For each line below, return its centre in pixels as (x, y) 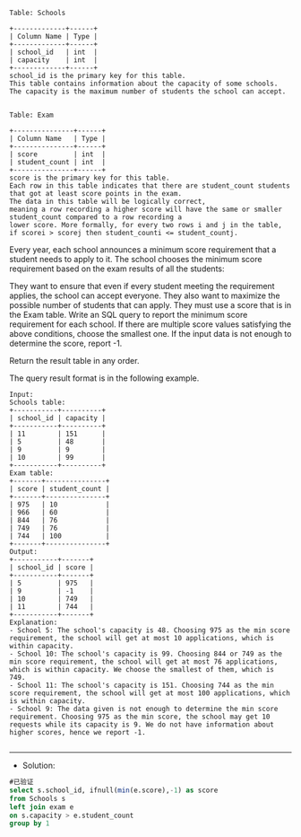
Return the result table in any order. (74, 361)
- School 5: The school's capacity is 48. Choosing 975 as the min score (150, 630)
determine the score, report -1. (66, 343)
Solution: (39, 765)
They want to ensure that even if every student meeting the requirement (142, 286)
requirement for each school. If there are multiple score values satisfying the (150, 324)
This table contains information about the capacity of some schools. (144, 84)
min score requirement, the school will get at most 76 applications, (144, 662)
